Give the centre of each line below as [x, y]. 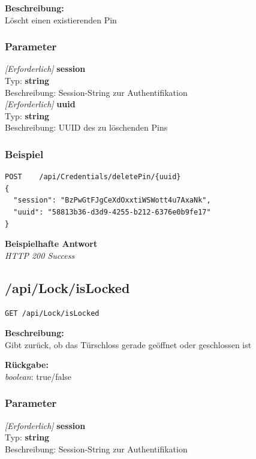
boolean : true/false [38, 376]
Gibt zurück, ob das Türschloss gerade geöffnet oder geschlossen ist [128, 344]
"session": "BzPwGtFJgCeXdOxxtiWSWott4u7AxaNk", [112, 200]
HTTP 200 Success [40, 255]
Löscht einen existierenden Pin [61, 19]
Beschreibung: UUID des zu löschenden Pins [86, 127]
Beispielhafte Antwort [51, 244]
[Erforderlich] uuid [40, 104]
